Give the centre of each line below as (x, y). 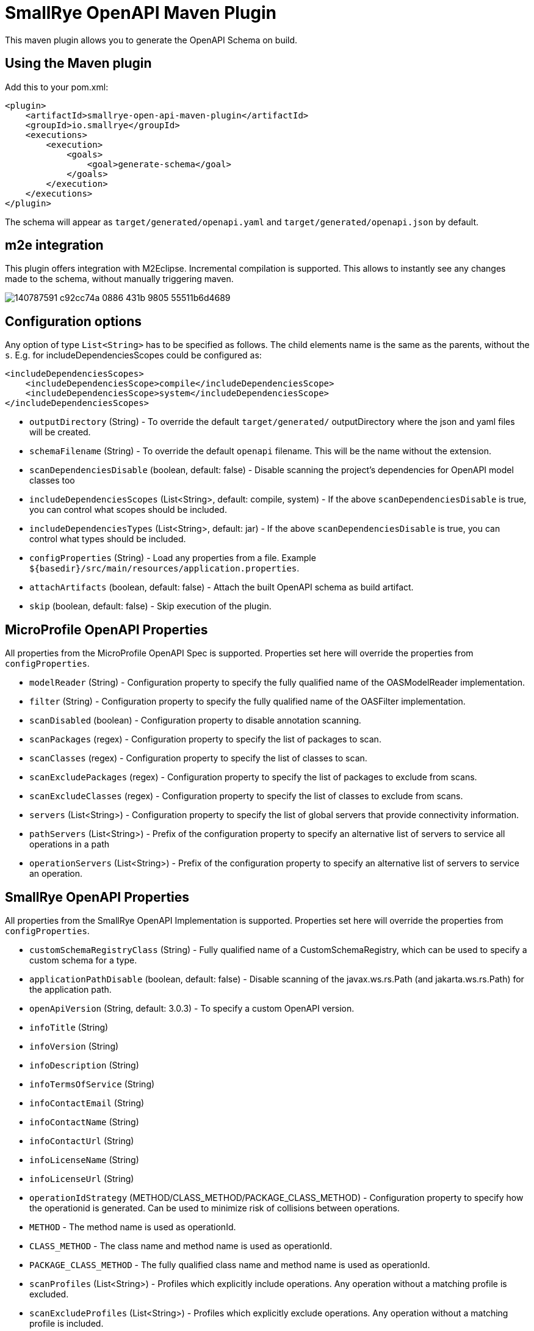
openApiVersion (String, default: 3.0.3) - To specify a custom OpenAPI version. (192, 1008)
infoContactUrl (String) (82, 1141)
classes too (52, 481)
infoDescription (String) (84, 1065)
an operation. (56, 874)
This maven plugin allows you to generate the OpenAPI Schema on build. (151, 40)
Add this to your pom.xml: (57, 87)
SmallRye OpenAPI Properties (97, 897)
